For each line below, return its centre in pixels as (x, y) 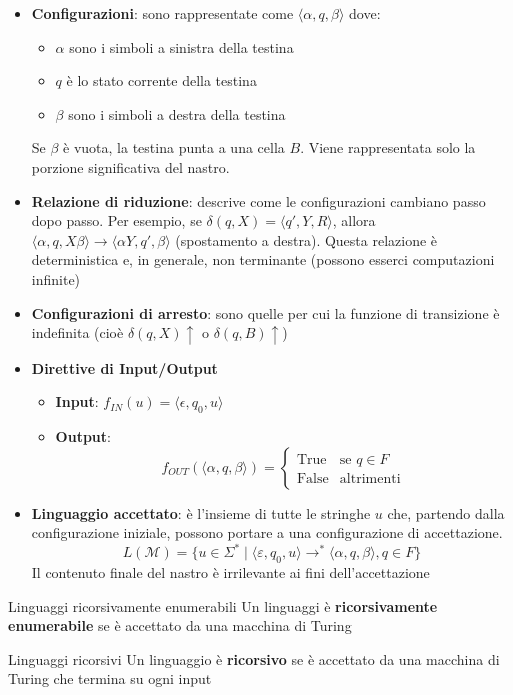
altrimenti (370, 478)
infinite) (56, 278)
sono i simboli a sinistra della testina (181, 46)
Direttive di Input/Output (124, 367)
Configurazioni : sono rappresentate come (162, 13)
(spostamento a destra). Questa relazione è (306, 239)
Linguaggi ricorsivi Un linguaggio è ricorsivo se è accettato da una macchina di (254, 658)
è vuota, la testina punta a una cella (174, 147)
